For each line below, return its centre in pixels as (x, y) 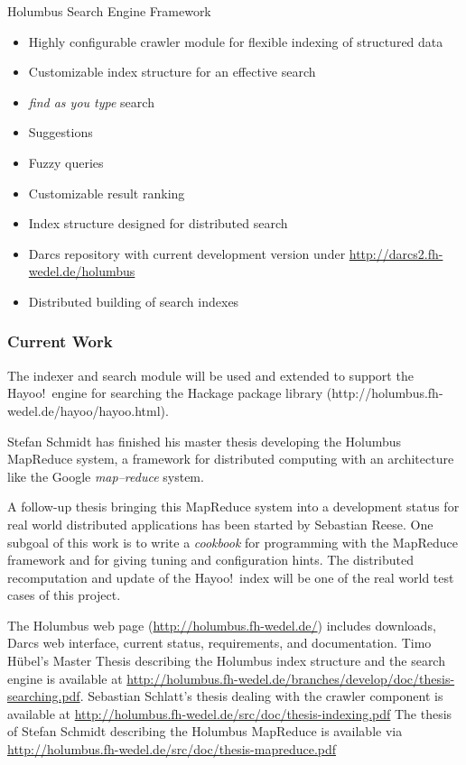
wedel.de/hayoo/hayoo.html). (88, 410)
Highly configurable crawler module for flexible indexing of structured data (236, 41)
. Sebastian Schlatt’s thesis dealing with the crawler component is (261, 696)
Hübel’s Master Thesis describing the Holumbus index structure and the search (226, 661)
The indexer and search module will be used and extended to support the (210, 375)
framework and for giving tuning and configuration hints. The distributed (211, 560)
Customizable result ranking (107, 193)
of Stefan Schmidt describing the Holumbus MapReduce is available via (205, 731)
